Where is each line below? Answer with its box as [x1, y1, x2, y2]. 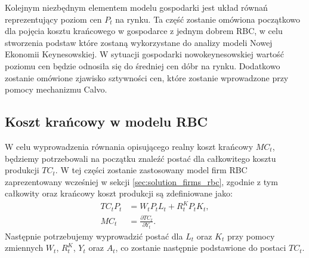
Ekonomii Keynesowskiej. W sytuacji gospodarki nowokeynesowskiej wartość [5, 48, 284, 60]
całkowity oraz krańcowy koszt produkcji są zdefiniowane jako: [5, 187, 233, 199]
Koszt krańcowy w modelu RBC [5, 112, 208, 131]
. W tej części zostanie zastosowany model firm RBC [55, 164, 248, 176]
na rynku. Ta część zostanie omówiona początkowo [115, 13, 300, 25]
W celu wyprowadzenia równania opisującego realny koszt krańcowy [5, 140, 254, 152]
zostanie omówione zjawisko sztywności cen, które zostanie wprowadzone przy [5, 71, 289, 84]
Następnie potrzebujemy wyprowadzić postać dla [5, 229, 183, 242]
